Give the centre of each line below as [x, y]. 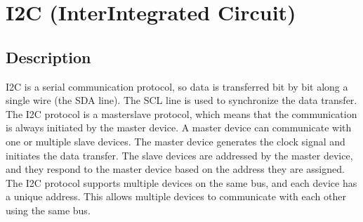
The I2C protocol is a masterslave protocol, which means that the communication [181, 113]
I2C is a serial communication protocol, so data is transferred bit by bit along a [177, 86]
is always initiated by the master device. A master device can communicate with [179, 128]
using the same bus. [48, 210]
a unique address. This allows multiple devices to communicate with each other [176, 196]
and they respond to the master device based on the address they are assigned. [175, 169]
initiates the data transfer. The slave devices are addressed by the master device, [179, 155]
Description [48, 57]
